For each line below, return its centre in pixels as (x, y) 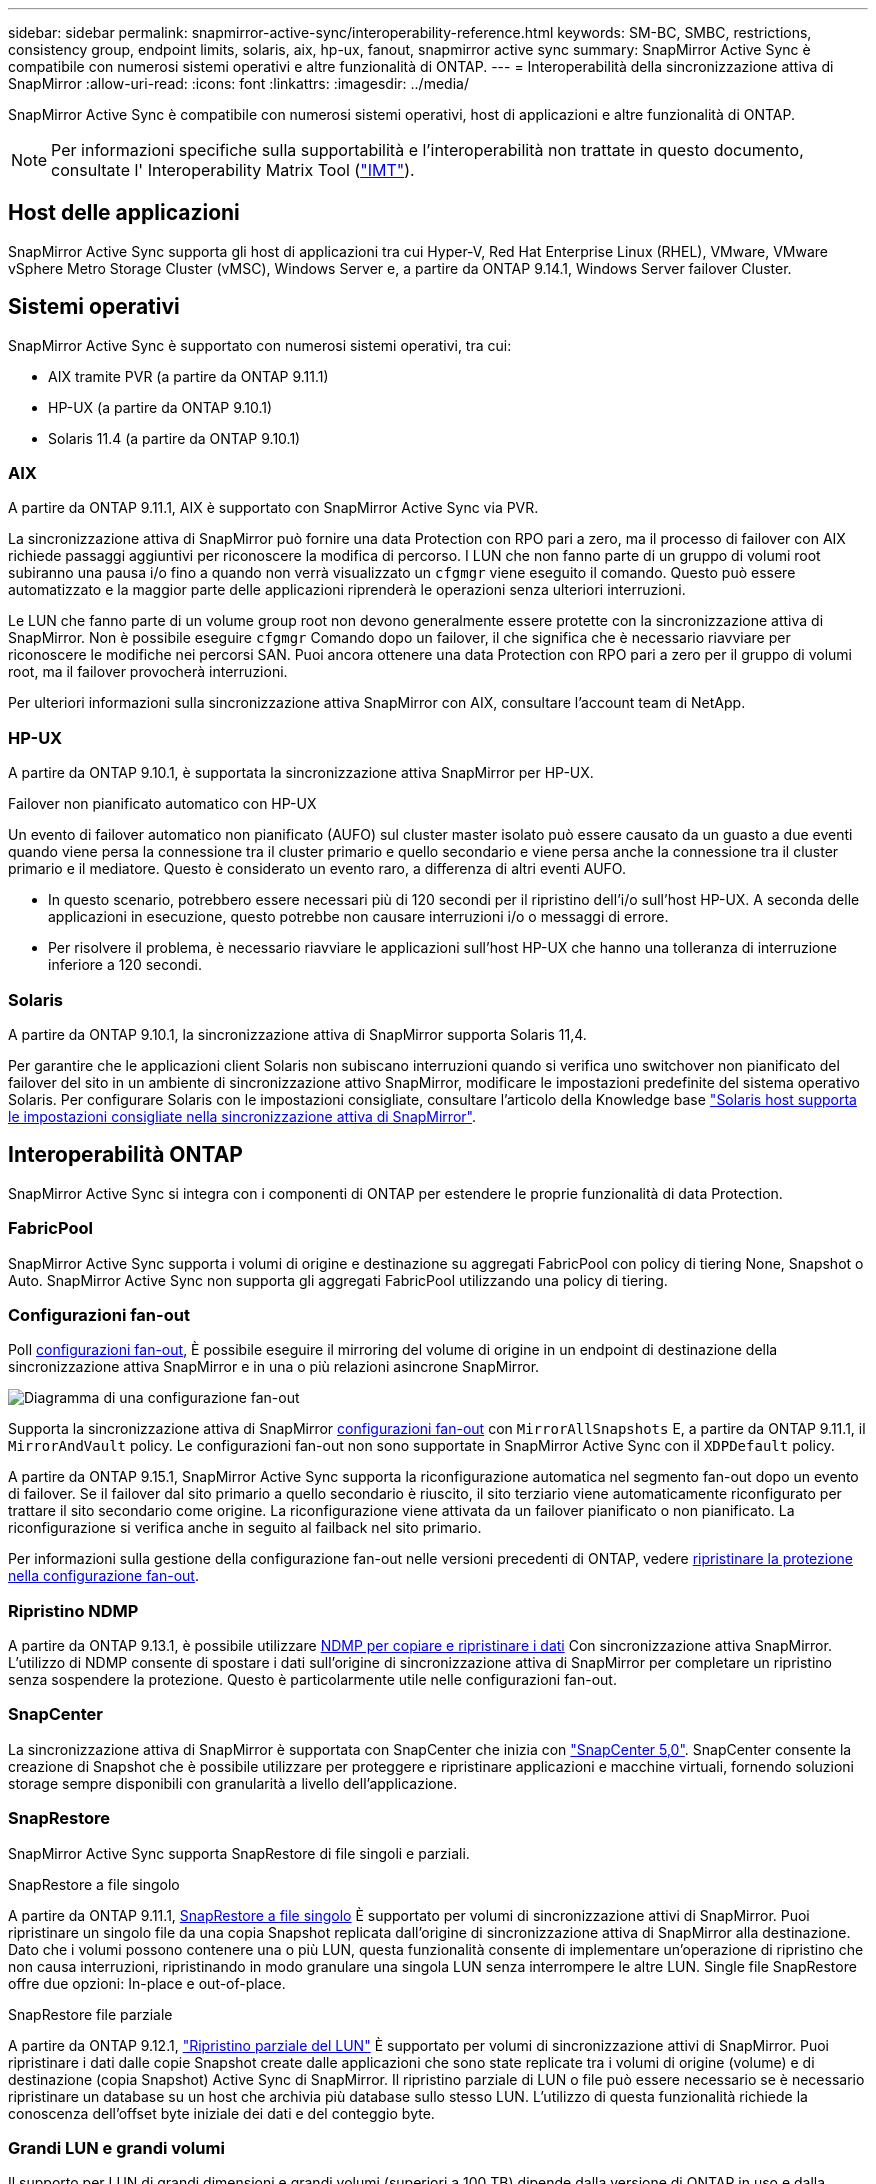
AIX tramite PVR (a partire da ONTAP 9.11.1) (188, 376)
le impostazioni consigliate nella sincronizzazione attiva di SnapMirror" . (242, 1116)
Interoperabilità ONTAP (125, 1155)
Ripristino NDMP (73, 1610)
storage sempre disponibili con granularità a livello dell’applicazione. (233, 1783)
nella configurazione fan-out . (103, 1576)
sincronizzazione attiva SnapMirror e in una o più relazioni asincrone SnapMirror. (274, 1367)
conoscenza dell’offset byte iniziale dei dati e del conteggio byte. (221, 2113)
